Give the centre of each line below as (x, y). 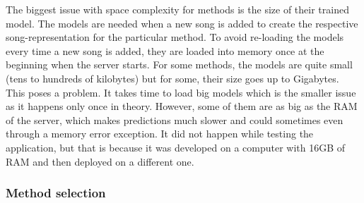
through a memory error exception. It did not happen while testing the (160, 134)
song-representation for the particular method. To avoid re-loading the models (175, 37)
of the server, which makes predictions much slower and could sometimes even (175, 119)
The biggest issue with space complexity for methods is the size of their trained (177, 9)
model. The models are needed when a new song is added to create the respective (182, 23)
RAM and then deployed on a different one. (100, 161)
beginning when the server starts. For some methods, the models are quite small (179, 64)
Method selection (56, 193)
